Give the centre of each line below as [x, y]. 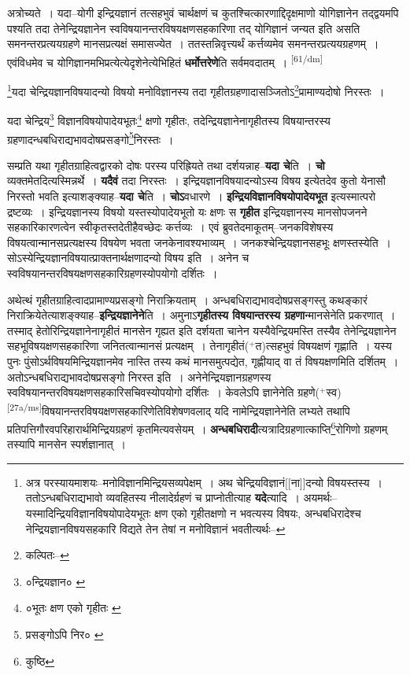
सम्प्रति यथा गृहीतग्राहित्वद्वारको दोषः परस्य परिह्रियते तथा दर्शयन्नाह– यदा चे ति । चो [166, 165]
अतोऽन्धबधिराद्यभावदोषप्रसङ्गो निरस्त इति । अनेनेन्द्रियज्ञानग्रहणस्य [139, 376]
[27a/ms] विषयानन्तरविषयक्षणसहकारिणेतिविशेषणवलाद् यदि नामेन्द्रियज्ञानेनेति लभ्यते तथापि [179, 409]
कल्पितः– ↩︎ [48, 555]
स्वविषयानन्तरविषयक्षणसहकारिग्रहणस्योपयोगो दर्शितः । [113, 273]
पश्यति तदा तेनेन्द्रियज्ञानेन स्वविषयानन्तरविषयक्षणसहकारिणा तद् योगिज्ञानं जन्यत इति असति [184, 28]
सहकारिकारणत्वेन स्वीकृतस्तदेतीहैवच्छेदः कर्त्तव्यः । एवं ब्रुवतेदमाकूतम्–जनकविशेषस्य [170, 227]
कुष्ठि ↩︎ [40, 660]
